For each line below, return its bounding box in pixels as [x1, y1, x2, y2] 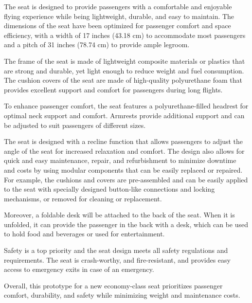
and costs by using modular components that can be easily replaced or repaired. [4, 164, 243, 175]
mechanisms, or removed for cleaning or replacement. [4, 193, 162, 203]
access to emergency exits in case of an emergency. [4, 264, 154, 274]
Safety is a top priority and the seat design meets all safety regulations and [4, 245, 228, 255]
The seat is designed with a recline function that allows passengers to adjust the [4, 136, 243, 146]
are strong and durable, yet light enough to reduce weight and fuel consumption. [4, 65, 244, 75]
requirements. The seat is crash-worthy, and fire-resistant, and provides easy [4, 254, 231, 265]
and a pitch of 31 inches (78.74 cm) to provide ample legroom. [4, 39, 190, 50]
